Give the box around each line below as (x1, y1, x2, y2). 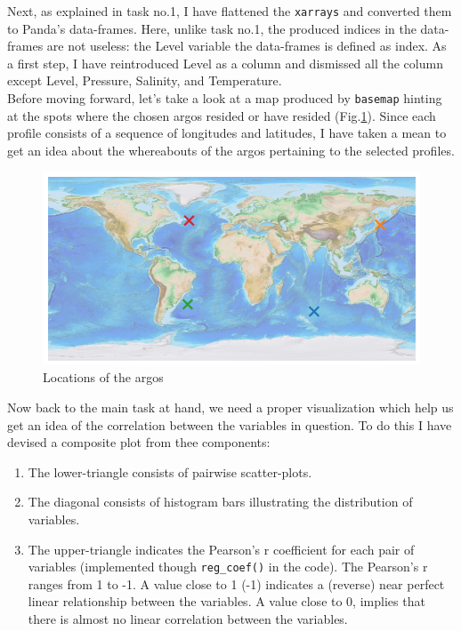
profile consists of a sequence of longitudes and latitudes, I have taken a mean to (7, 124, 447, 142)
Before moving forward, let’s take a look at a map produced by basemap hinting (7, 89, 442, 108)
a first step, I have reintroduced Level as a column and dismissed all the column (7, 53, 443, 72)
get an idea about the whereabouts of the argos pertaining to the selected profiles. (7, 140, 455, 159)
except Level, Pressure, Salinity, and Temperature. (7, 71, 282, 90)
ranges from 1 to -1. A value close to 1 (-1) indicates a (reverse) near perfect (28, 574, 445, 593)
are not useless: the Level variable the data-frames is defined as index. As (46, 36, 447, 55)
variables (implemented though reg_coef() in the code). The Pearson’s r (28, 557, 428, 576)
